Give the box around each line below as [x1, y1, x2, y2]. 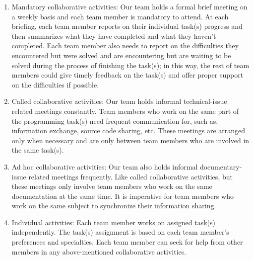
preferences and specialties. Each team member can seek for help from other [11, 237, 243, 247]
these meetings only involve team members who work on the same [11, 181, 212, 191]
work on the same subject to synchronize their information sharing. [11, 200, 216, 211]
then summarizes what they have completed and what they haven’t [11, 30, 216, 41]
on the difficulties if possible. [11, 79, 99, 89]
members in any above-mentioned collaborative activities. [11, 246, 187, 257]
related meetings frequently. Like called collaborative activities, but [28, 171, 233, 181]
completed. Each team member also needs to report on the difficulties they [11, 40, 239, 51]
